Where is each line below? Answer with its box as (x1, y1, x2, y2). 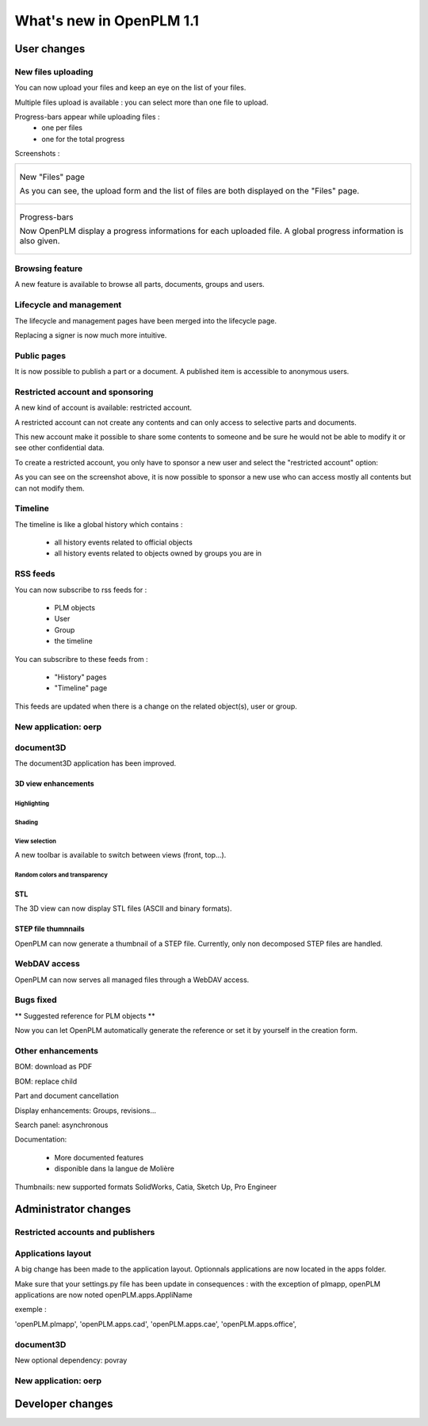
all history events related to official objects (54, 537, 193, 547)
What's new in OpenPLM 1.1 (14, 12, 200, 29)
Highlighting (14, 800, 50, 808)
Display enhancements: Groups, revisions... (14, 1106, 157, 1115)
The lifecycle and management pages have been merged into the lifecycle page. (14, 315, 277, 325)
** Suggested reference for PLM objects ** (14, 1011, 155, 1020)
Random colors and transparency (14, 870, 109, 879)
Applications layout (14, 1248, 92, 1259)
